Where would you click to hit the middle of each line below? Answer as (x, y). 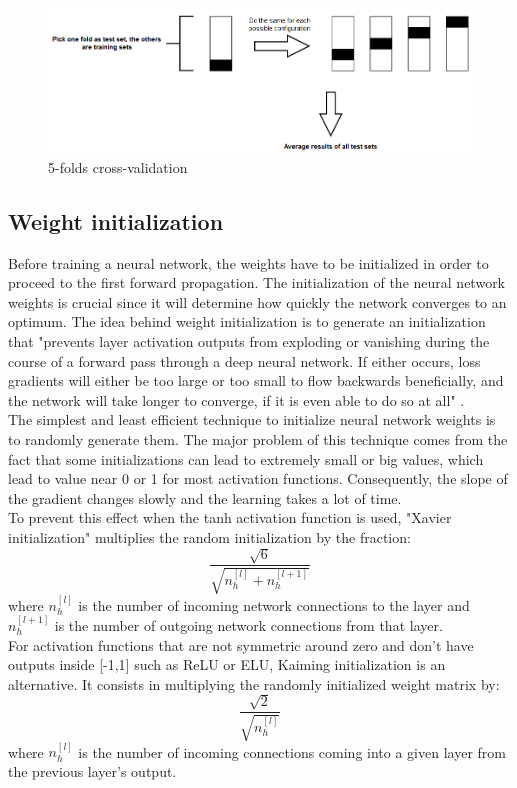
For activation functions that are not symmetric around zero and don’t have (241, 644)
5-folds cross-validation (118, 166)
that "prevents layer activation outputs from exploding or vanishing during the (249, 341)
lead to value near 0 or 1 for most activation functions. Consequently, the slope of (258, 478)
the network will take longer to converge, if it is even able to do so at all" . (236, 399)
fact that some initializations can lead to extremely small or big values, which (246, 458)
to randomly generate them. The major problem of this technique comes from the (258, 438)
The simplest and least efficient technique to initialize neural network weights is (252, 419)
